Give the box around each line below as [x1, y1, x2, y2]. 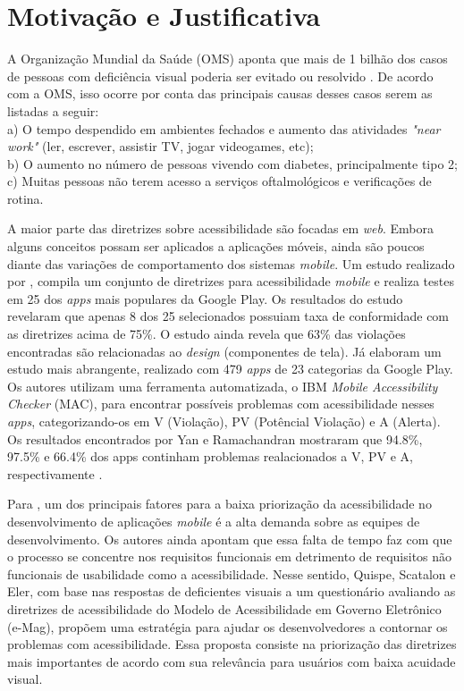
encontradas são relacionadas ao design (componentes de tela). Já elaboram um [7, 341, 442, 360]
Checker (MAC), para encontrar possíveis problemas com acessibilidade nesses [7, 394, 434, 413]
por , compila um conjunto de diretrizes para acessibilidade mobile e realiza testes [7, 272, 454, 291]
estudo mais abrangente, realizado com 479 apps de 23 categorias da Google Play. [7, 359, 453, 378]
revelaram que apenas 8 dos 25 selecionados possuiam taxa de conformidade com [7, 307, 450, 325]
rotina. [7, 189, 44, 207]
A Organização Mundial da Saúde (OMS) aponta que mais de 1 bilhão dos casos [7, 49, 448, 68]
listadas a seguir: [7, 101, 99, 120]
